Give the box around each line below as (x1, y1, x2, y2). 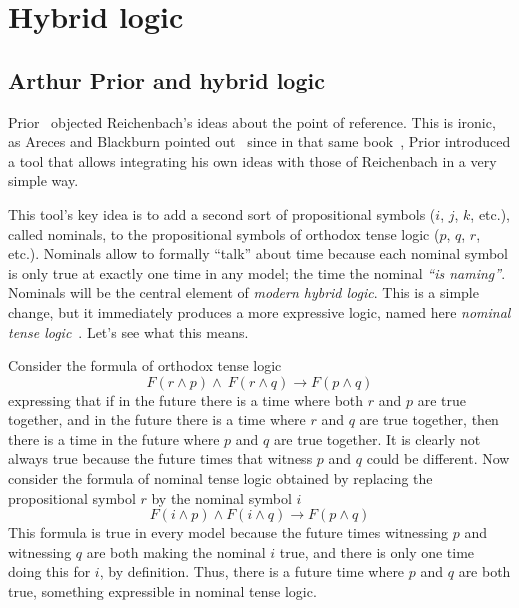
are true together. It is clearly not (273, 428, 481, 449)
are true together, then (359, 409, 499, 430)
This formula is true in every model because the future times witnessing (8, 522, 449, 543)
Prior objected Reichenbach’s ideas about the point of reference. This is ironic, (8, 111, 496, 132)
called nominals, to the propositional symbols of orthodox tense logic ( (8, 223, 440, 244)
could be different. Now (366, 448, 510, 469)
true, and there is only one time (279, 541, 475, 562)
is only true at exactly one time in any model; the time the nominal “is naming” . (8, 262, 506, 283)
